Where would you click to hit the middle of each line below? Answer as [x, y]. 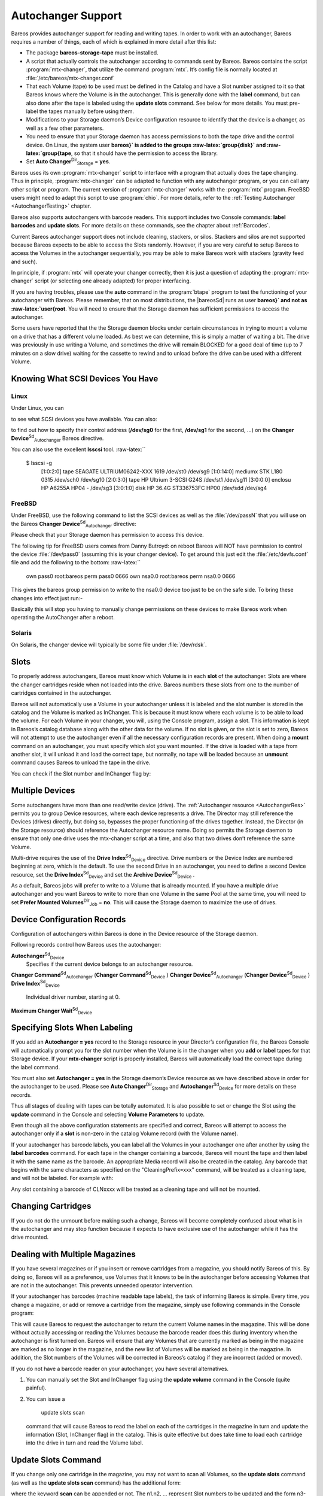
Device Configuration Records [68, 919]
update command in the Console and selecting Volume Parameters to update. [108, 1114]
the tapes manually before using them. [87, 111]
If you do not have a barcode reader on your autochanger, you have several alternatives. [120, 1369]
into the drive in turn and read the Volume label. [85, 1443]
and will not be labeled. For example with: [62, 1178]
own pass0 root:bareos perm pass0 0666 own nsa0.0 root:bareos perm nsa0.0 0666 [131, 576]
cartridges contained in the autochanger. [61, 693]
